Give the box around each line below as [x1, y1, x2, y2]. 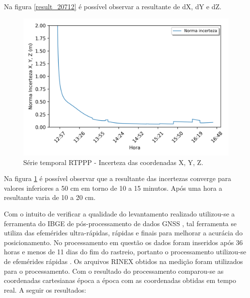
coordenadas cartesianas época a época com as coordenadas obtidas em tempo [4, 275, 236, 285]
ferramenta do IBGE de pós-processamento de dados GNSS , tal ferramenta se [4, 218, 237, 228]
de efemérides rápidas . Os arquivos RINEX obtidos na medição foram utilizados [4, 256, 243, 266]
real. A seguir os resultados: [4, 284, 86, 295]
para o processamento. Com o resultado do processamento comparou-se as [4, 265, 224, 276]
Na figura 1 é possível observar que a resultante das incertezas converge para [4, 173, 231, 183]
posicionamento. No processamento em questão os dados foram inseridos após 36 [4, 237, 243, 247]
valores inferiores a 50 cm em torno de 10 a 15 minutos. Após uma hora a [4, 182, 222, 193]
